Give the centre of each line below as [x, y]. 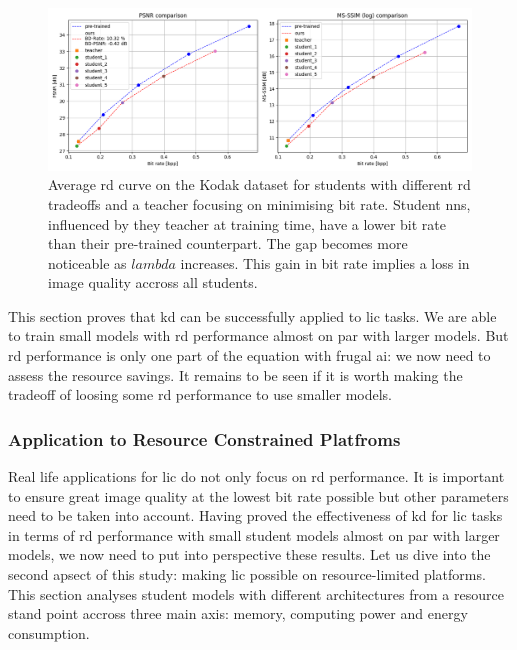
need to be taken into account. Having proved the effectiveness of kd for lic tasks [255, 515]
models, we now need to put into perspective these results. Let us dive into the [249, 554]
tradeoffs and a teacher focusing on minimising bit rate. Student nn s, [259, 203]
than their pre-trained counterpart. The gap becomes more [228, 243]
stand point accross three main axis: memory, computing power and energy [238, 613]
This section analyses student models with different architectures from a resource [256, 593]
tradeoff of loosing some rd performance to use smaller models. [200, 394]
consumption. [49, 632]
